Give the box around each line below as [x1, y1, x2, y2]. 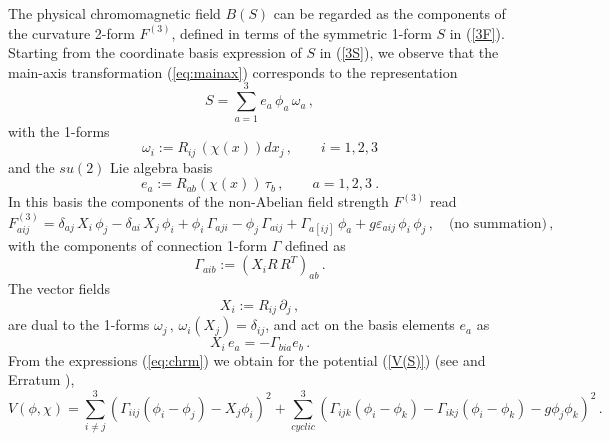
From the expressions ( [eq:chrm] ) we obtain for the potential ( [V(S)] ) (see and [8, 349, 486, 370]
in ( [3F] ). [449, 22, 505, 43]
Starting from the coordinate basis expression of [8, 42, 302, 63]
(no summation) [448, 216, 547, 231]
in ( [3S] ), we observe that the [319, 42, 499, 63]
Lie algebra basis [110, 156, 213, 177]
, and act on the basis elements [265, 314, 455, 335]
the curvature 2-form [8, 22, 135, 43]
